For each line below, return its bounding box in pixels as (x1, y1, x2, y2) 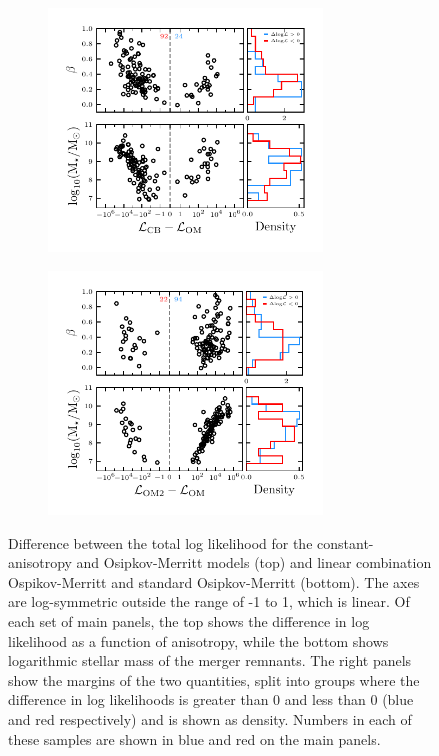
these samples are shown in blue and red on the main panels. (8, 728, 381, 749)
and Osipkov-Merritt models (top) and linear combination (76, 552, 432, 573)
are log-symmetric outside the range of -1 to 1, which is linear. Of (8, 591, 410, 612)
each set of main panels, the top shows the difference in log (8, 611, 370, 632)
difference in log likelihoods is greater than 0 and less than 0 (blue (8, 689, 414, 710)
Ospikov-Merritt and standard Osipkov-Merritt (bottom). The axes (8, 571, 420, 592)
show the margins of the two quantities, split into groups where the (8, 669, 420, 690)
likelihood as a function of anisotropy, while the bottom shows (8, 630, 389, 651)
